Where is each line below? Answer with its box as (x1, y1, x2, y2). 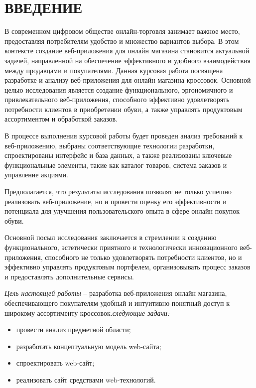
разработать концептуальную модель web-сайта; (16, 341, 161, 351)
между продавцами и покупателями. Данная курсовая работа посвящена (4, 65, 223, 75)
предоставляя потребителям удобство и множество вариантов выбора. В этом (4, 35, 239, 46)
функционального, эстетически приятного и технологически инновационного (4, 242, 238, 252)
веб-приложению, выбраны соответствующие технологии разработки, (4, 140, 215, 150)
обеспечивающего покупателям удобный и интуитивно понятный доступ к (4, 297, 230, 308)
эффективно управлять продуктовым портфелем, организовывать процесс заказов (4, 261, 251, 272)
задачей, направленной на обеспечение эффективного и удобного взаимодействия (4, 55, 251, 65)
